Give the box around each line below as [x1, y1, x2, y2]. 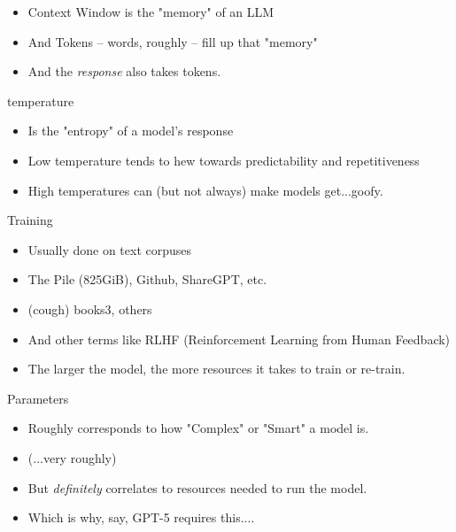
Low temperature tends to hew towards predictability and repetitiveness [27, 150, 420, 169]
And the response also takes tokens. [27, 62, 221, 81]
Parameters [7, 389, 69, 407]
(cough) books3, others [27, 299, 152, 318]
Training [7, 211, 53, 229]
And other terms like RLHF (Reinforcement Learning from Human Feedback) [27, 329, 451, 348]
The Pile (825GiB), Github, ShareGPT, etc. [27, 270, 267, 289]
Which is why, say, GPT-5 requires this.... [27, 508, 255, 527]
